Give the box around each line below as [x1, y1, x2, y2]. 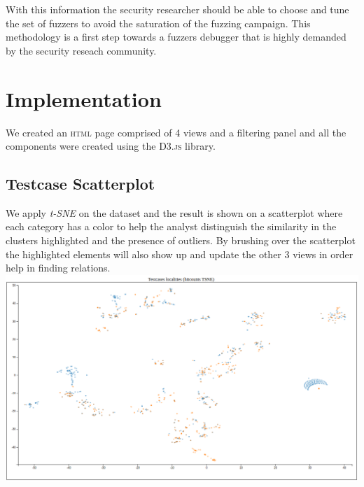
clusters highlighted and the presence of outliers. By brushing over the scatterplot [6, 233, 356, 248]
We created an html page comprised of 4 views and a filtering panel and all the [6, 125, 346, 139]
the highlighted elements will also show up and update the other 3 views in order [6, 246, 353, 261]
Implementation [6, 84, 162, 113]
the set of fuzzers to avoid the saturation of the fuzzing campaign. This [6, 15, 311, 30]
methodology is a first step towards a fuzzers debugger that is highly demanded [6, 29, 346, 44]
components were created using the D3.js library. [6, 139, 216, 153]
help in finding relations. [6, 260, 111, 275]
